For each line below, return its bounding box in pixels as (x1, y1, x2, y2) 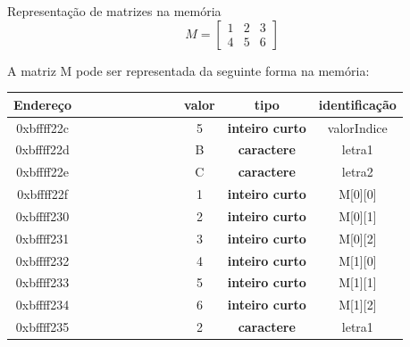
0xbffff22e (16, 162, 69, 181)
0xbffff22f (17, 185, 68, 203)
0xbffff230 (15, 206, 70, 225)
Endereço (13, 95, 72, 113)
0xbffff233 (15, 273, 70, 292)
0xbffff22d (15, 140, 70, 159)
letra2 (341, 162, 373, 181)
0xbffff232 (15, 251, 70, 269)
